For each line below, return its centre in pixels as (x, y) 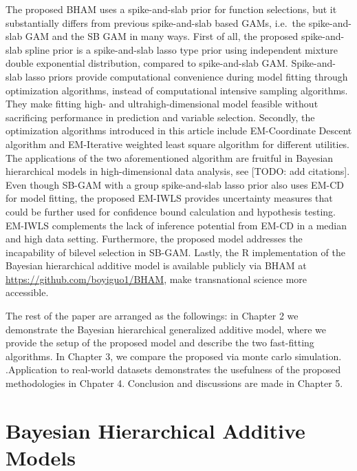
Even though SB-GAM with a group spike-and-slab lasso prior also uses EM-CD (175, 184)
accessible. (27, 292)
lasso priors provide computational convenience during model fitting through (186, 76)
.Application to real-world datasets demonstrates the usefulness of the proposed (173, 369)
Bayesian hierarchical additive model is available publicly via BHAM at (156, 265)
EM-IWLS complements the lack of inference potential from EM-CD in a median (176, 225)
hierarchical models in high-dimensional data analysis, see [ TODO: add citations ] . (178, 171)
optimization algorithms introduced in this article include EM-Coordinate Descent (179, 130)
